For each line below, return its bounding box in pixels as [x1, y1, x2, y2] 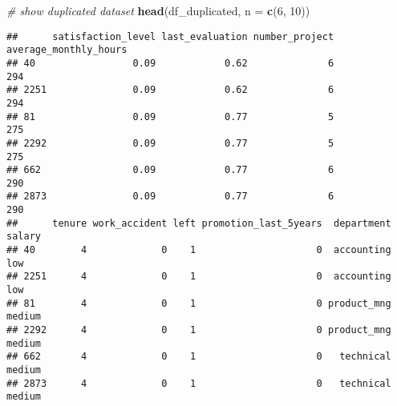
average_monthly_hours [6, 44, 128, 56]
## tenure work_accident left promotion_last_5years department [6, 217, 391, 229]
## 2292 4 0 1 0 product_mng [6, 324, 391, 336]
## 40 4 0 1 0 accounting [6, 244, 391, 256]
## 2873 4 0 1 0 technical [6, 377, 391, 389]
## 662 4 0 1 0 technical [6, 351, 391, 363]
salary [6, 231, 41, 243]
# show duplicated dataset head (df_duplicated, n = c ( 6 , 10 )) [6, 2, 310, 18]
